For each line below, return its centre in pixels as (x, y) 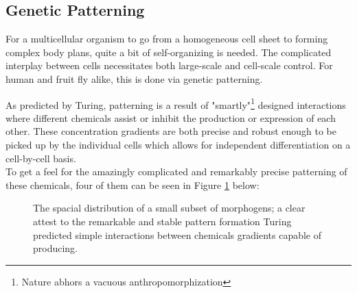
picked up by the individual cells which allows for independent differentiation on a (178, 145)
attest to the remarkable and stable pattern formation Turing (162, 221)
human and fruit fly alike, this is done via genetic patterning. (134, 78)
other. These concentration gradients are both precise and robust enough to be (171, 131)
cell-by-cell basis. (41, 158)
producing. (56, 248)
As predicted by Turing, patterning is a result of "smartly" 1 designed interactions (176, 103)
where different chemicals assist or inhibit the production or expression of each (171, 117)
